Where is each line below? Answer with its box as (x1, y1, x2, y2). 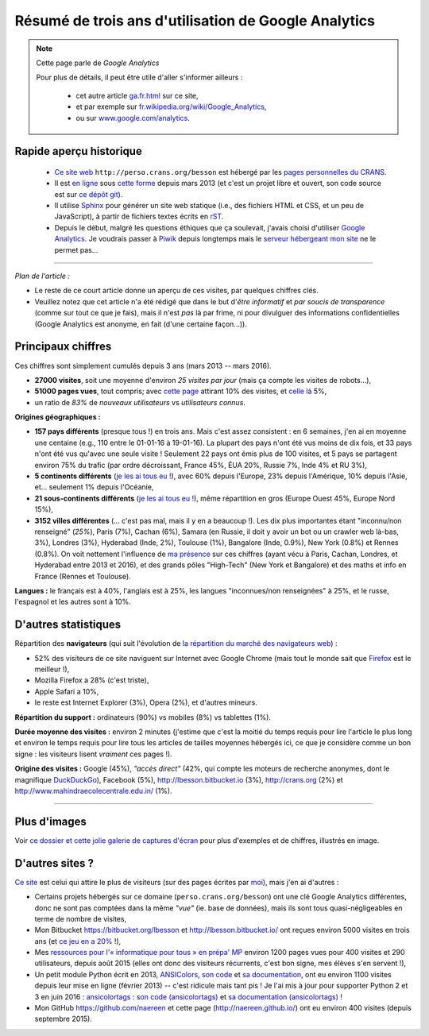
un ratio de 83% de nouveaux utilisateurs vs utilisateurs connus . (34, 397, 246, 407)
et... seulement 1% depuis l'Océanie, (34, 482, 154, 492)
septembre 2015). (34, 1014, 93, 1024)
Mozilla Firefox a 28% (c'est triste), (34, 675, 149, 685)
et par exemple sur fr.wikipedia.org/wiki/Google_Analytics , (75, 102, 267, 111)
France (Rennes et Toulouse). (34, 571, 131, 581)
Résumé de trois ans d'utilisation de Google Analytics (14, 12, 376, 29)
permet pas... (54, 245, 99, 254)
